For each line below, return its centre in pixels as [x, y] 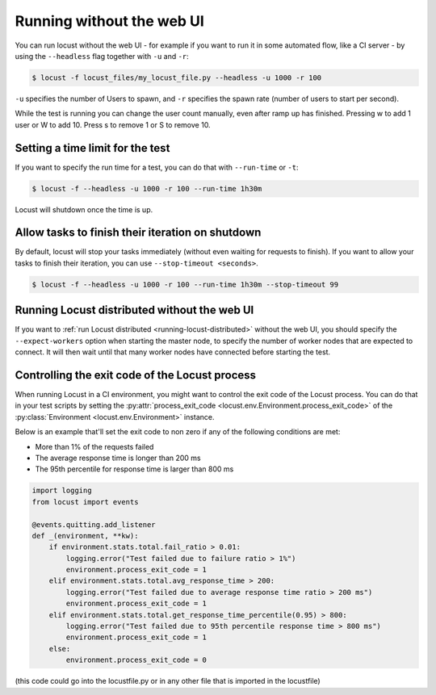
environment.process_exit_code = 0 [136, 660]
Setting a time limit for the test [92, 148]
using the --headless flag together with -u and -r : [102, 56]
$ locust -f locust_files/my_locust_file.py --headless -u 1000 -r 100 [177, 77]
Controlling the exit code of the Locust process [136, 375]
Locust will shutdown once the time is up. [84, 209]
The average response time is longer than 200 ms [118, 458]
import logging [62, 491]
